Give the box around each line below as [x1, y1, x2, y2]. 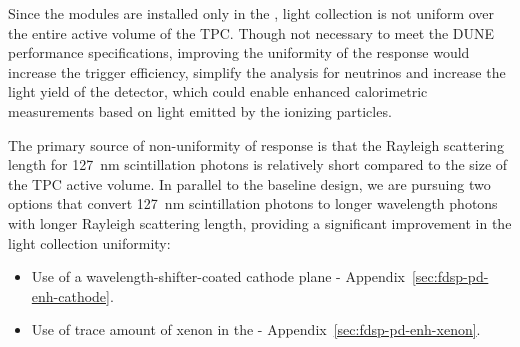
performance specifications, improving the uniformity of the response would [8, 42, 470, 63]
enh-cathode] [31, 285, 110, 306]
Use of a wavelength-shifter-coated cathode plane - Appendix [31, 266, 405, 287]
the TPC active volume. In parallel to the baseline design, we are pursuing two [8, 173, 491, 194]
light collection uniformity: [8, 232, 171, 253]
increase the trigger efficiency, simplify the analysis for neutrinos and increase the [8, 61, 506, 82]
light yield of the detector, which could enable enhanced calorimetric [8, 81, 428, 102]
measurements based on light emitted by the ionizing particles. [8, 100, 392, 121]
